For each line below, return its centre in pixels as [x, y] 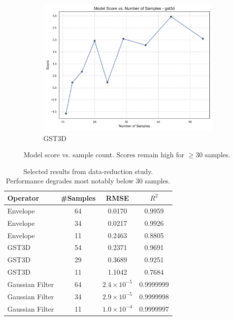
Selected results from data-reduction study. [88, 171]
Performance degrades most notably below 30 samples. [88, 181]
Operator [23, 197]
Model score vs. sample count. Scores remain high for [104, 155]
